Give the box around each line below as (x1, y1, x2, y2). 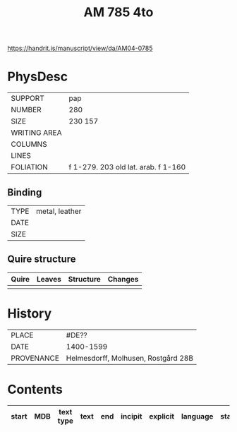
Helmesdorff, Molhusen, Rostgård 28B (66, 353, 194, 363)
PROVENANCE (11, 353, 60, 363)
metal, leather (36, 206, 82, 216)
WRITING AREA (11, 128, 62, 138)
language (181, 411, 214, 421)
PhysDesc (7, 68, 68, 85)
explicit (149, 411, 175, 421)
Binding (7, 186, 42, 198)
